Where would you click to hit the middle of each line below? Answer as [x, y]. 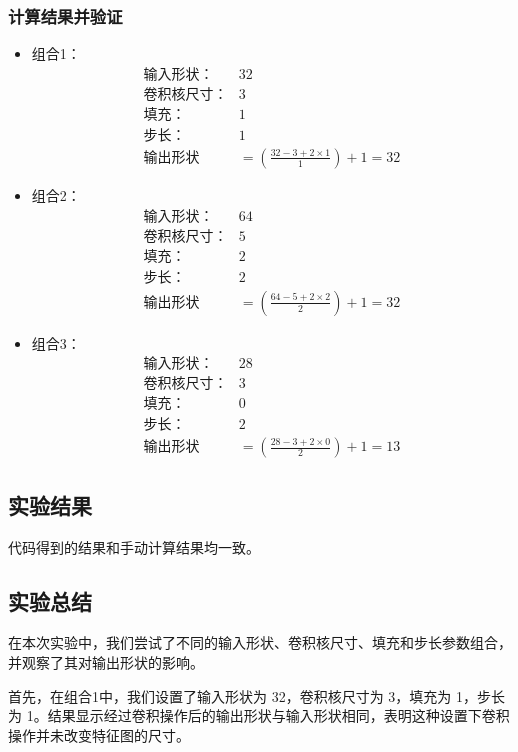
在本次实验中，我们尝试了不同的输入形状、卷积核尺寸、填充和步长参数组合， [260, 642]
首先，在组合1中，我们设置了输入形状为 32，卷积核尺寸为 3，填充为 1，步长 [256, 695]
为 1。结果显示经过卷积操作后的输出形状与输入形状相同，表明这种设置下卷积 [259, 715]
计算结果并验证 [65, 15]
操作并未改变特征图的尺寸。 [99, 734]
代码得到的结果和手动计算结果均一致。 [134, 546]
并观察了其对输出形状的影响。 [106, 662]
